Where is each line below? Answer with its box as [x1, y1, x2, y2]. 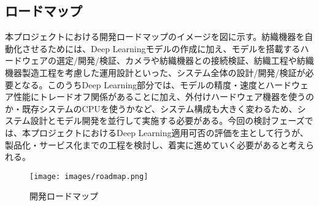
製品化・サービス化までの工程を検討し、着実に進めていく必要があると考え [5, 138, 306, 151]
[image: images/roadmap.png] [29, 172, 148, 181]
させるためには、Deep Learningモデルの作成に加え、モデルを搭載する [21, 42, 301, 55]
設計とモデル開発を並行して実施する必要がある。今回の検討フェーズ [30, 114, 305, 127]
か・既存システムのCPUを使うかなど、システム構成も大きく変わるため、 [5, 102, 298, 115]
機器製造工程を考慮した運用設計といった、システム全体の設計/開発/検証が [5, 66, 306, 78]
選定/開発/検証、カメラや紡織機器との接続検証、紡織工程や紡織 [56, 54, 314, 67]
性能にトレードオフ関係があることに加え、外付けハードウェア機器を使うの [13, 90, 314, 103]
